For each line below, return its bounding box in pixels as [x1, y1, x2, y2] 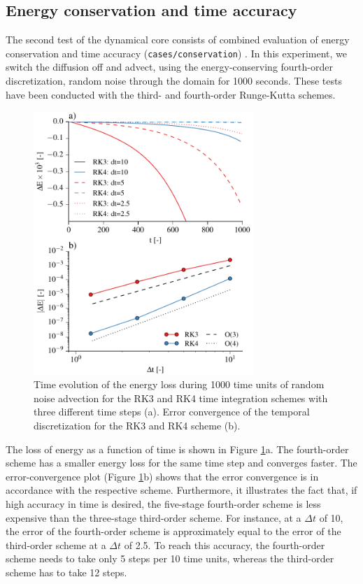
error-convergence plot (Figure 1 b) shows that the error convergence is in [6, 469, 319, 483]
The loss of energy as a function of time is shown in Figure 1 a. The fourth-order [6, 441, 349, 456]
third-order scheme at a [6, 537, 106, 552]
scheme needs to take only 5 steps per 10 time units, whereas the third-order [6, 551, 334, 566]
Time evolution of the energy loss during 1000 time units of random [34, 377, 325, 392]
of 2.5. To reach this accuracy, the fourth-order [124, 537, 325, 552]
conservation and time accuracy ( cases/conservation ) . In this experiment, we [6, 45, 348, 60]
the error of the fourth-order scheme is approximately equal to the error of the [6, 524, 341, 539]
